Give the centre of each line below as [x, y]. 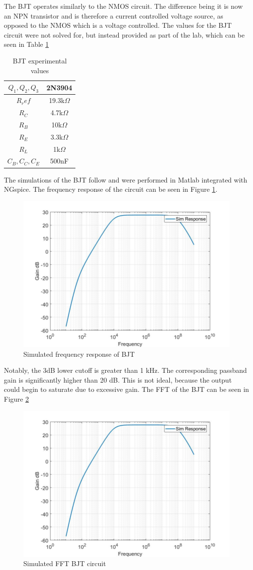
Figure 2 [17, 398]
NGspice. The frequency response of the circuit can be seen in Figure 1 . [111, 189]
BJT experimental [40, 60]
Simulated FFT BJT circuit [65, 563]
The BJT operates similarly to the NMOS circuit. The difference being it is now [123, 6]
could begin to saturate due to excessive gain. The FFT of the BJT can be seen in [126, 389]
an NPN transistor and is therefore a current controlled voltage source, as [114, 15]
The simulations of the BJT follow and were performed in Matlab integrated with [126, 179]
